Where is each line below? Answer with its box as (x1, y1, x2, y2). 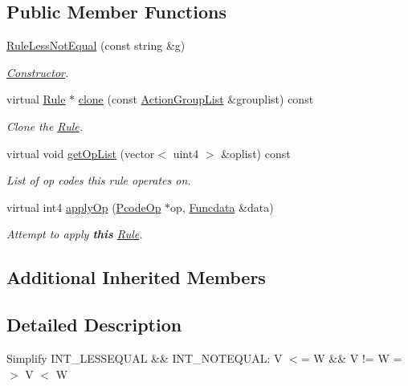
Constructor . (6, 63, 69, 80)
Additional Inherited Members (6, 265, 266, 290)
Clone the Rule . (6, 117, 84, 134)
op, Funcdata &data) (170, 198, 274, 215)
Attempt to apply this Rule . (6, 226, 143, 242)
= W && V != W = (300, 349, 402, 366)
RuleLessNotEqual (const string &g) (6, 37, 186, 54)
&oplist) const (221, 144, 291, 161)
